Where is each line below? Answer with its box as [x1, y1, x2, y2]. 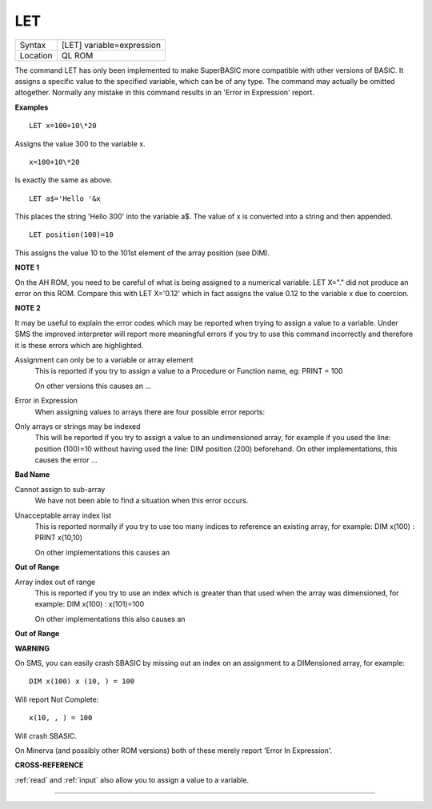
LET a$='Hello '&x [29, 194, 102, 203]
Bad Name [14, 470, 50, 479]
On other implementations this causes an [34, 547, 170, 557]
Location [19, 50, 53, 61]
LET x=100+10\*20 [29, 121, 97, 130]
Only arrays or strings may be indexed [14, 421, 141, 431]
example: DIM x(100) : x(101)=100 [34, 599, 144, 609]
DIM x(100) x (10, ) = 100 [29, 677, 135, 686]
